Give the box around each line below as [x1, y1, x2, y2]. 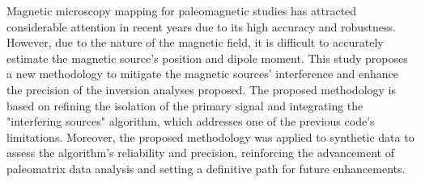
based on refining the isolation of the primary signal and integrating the [6, 97, 364, 114]
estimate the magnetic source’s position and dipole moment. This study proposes [6, 49, 408, 66]
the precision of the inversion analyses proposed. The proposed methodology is [6, 81, 396, 97]
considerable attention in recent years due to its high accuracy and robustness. [6, 18, 396, 35]
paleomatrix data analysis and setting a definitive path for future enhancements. [6, 159, 406, 176]
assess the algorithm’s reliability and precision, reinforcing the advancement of [6, 144, 394, 161]
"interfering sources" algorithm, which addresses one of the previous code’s [6, 113, 375, 130]
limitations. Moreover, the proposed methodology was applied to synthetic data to [6, 128, 415, 145]
